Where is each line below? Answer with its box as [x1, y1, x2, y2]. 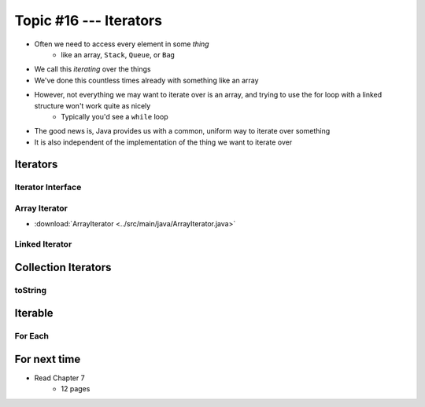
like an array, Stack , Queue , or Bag [61, 49, 175, 59]
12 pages [61, 384, 91, 394]
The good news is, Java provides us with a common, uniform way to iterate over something [34, 126, 331, 136]
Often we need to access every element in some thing [34, 39, 209, 49]
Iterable [14, 306, 54, 320]
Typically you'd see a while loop [61, 112, 168, 121]
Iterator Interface [14, 181, 82, 192]
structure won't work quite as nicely [34, 101, 151, 110]
